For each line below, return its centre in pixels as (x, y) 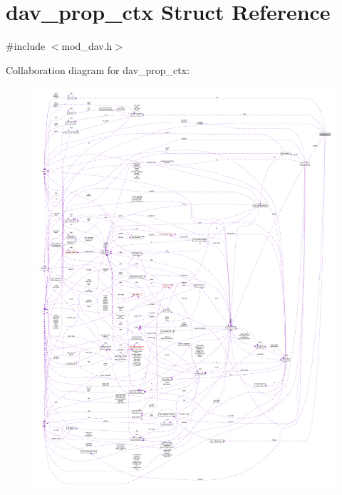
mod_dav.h (87, 46)
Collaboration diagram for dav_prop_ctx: (98, 69)
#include (26, 46)
